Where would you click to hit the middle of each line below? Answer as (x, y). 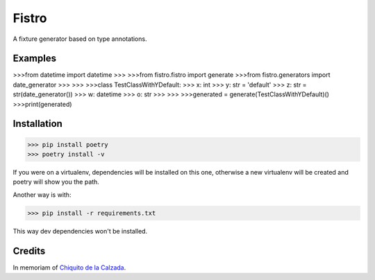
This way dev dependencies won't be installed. (80, 231)
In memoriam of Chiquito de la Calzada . (69, 268)
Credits (29, 251)
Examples (35, 59)
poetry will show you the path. (56, 182)
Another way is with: (42, 195)
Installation (37, 124)
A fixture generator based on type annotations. (80, 39)
